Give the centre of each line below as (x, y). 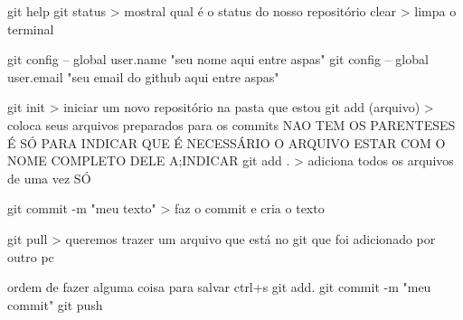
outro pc (31, 256)
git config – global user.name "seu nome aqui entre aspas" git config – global (218, 59)
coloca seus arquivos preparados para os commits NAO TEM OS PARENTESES (231, 124)
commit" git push (55, 304)
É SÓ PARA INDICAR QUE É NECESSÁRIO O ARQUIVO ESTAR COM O (227, 142)
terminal (31, 28)
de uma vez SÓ (49, 178)
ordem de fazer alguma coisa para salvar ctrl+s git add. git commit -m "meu (219, 287)
